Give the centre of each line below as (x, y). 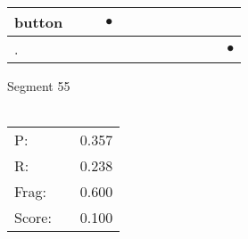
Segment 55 (39, 86)
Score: (33, 218)
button (39, 22)
